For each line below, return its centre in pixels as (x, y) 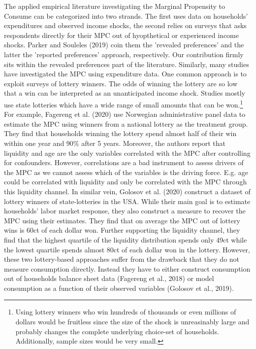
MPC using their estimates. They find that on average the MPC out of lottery (122, 220)
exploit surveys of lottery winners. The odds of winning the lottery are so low (121, 83)
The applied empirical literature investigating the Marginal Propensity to (114, 6)
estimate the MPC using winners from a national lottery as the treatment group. (126, 123)
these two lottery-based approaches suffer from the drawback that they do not (122, 259)
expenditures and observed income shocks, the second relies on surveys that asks (125, 25)
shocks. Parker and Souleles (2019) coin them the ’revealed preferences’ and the (124, 45)
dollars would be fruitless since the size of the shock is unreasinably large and (132, 322)
